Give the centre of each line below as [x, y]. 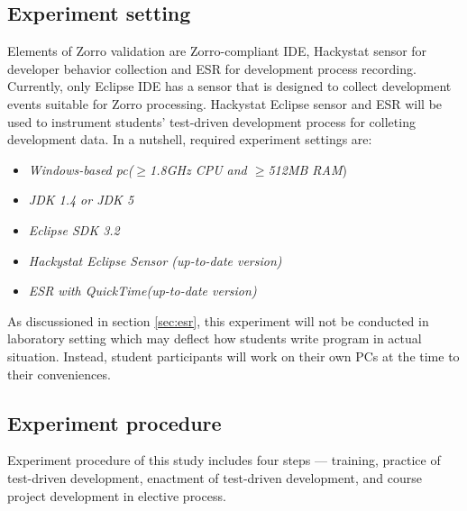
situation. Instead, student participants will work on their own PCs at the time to [233, 356]
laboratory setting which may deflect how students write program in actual [215, 338]
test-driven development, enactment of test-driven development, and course [215, 477]
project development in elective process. [117, 495]
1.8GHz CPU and [198, 169]
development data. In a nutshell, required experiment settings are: [190, 139]
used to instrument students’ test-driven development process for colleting [211, 121]
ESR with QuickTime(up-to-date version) [142, 291]
